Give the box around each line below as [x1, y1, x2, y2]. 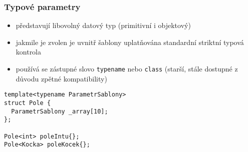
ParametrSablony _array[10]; [11, 107, 108, 115]
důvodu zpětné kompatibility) [16, 73, 107, 83]
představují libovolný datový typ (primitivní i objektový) [16, 20, 191, 30]
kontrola [16, 46, 42, 57]
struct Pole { [4, 99, 51, 106]
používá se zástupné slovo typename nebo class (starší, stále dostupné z [16, 63, 238, 73]
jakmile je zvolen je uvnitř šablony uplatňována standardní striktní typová [16, 36, 244, 47]
